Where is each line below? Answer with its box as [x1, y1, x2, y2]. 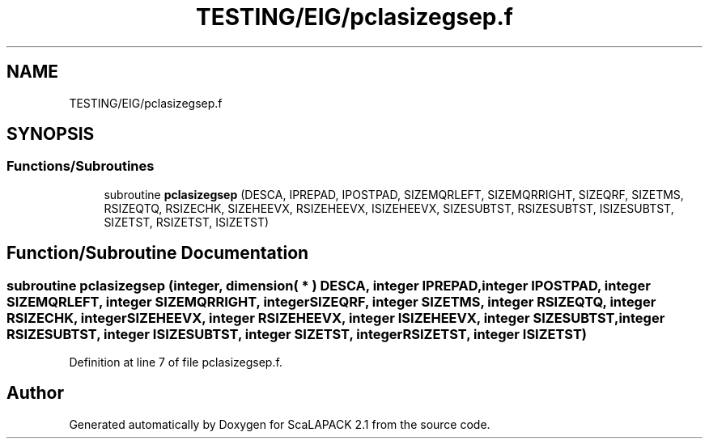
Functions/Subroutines [6, 158, 155, 175]
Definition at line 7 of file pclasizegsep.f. [69, 355, 282, 370]
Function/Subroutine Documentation [6, 243, 309, 264]
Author [6, 383, 64, 404]
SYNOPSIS [6, 124, 95, 145]
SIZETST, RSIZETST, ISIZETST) [104, 214, 270, 229]
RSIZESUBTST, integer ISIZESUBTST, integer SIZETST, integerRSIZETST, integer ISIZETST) [6, 325, 588, 342]
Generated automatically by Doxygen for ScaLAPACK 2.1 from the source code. [69, 417, 490, 431]
